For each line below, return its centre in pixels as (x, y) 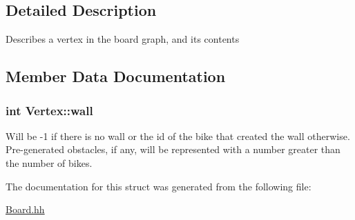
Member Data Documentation (116, 76)
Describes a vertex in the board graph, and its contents (123, 39)
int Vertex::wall (49, 110)
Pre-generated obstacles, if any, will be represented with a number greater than (173, 149)
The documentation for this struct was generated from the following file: (159, 186)
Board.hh (25, 209)
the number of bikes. (49, 162)
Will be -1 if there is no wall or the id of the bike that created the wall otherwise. (178, 136)
